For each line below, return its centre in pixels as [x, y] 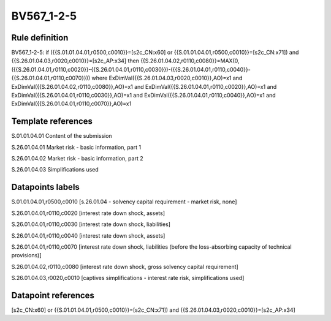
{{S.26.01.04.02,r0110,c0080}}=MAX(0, [190, 61]
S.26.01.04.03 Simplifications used [55, 170]
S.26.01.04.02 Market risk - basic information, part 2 [77, 159]
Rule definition [40, 38]
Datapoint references [53, 295]
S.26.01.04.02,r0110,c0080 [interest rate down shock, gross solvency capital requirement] [125, 266]
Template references [52, 122]
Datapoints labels [45, 187]
